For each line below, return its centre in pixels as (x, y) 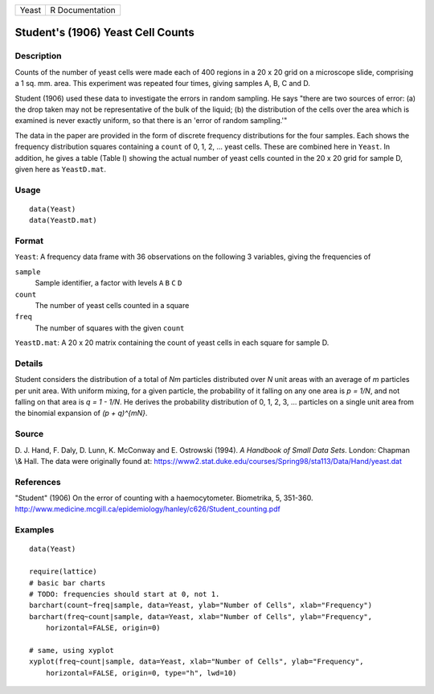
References (38, 482)
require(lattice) (63, 572)
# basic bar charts (68, 583)
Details (29, 363)
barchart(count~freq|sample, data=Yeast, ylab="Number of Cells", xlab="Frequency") (201, 606)
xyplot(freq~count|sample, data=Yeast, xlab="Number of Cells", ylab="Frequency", (197, 662)
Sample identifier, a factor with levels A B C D (108, 283)
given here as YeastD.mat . (61, 169)
